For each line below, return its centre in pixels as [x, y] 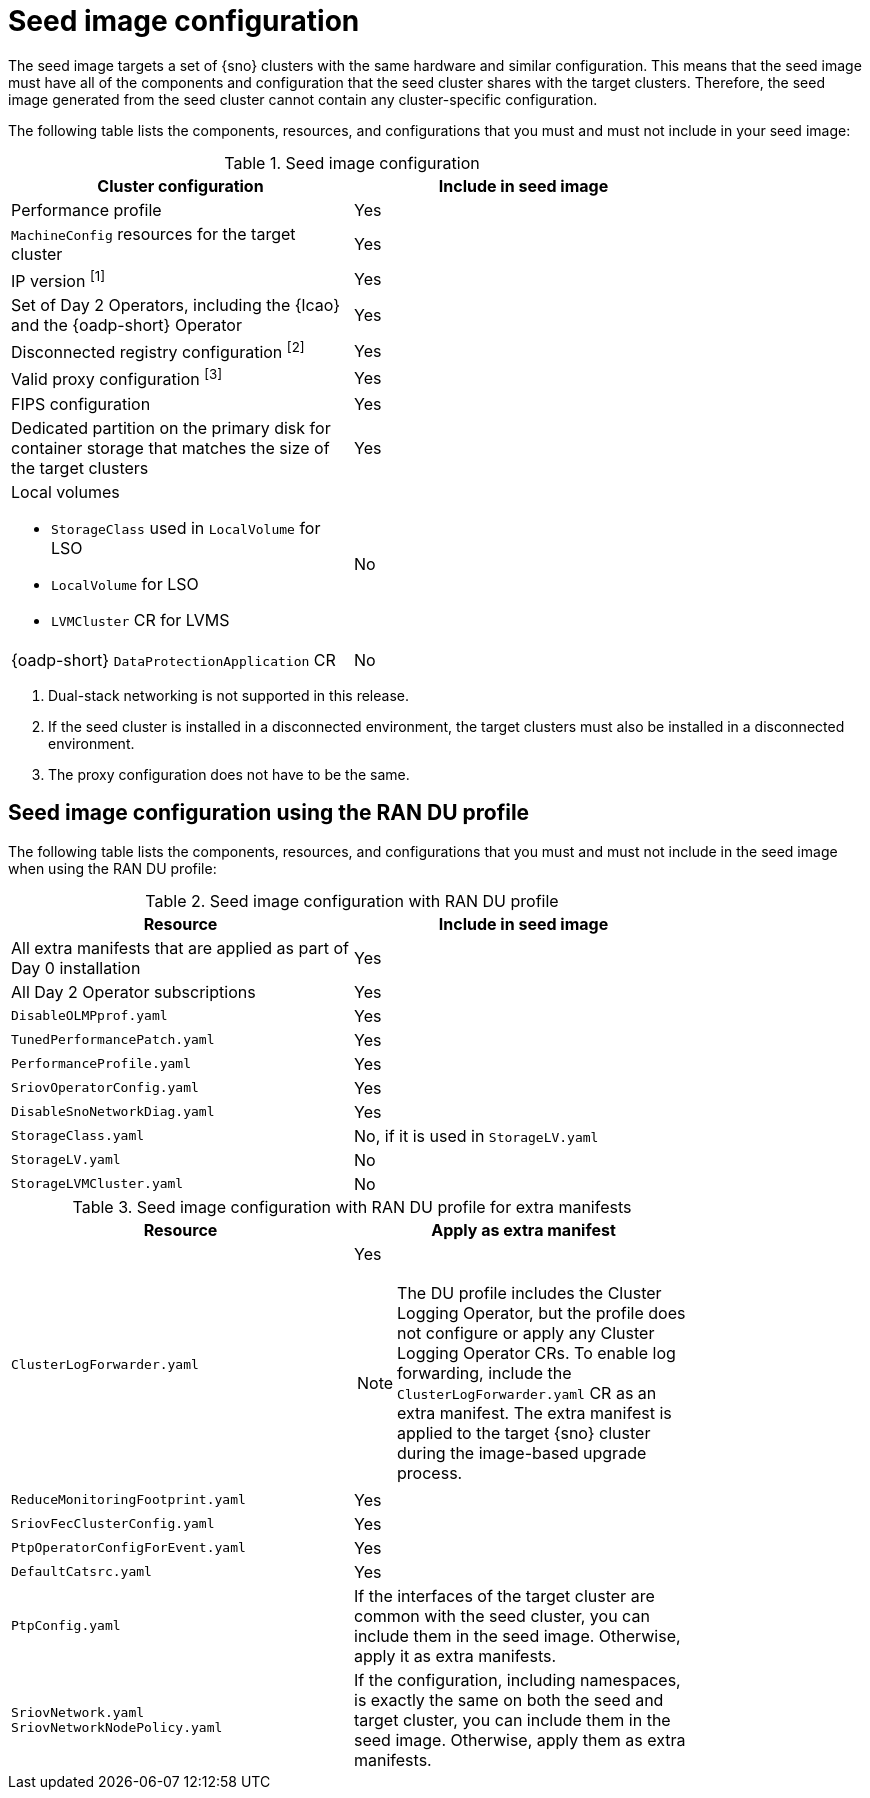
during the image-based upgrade [522, 1452]
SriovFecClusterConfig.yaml [113, 1524]
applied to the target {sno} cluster [524, 1432]
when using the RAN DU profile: [112, 868]
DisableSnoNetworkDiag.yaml [113, 1112]
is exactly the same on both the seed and [509, 1699]
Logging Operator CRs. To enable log [536, 1352]
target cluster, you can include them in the [512, 1719]
